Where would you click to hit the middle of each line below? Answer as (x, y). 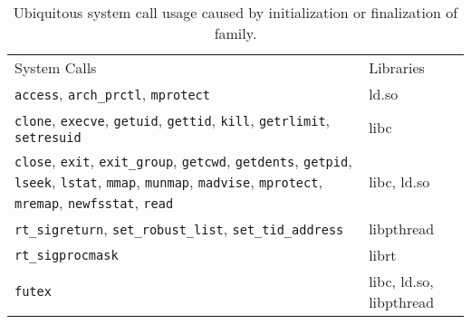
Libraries (397, 67)
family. (235, 33)
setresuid (48, 138)
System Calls (56, 67)
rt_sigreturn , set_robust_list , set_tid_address (179, 229)
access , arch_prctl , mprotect (112, 94)
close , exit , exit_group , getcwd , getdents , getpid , (183, 161)
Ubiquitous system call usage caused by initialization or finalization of (235, 12)
